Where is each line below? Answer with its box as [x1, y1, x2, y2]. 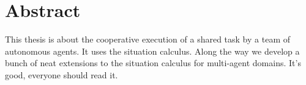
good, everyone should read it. [5, 68, 118, 81]
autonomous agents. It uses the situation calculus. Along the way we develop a [5, 44, 300, 57]
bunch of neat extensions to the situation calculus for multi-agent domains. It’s [5, 56, 301, 69]
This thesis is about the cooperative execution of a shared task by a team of [5, 33, 291, 46]
